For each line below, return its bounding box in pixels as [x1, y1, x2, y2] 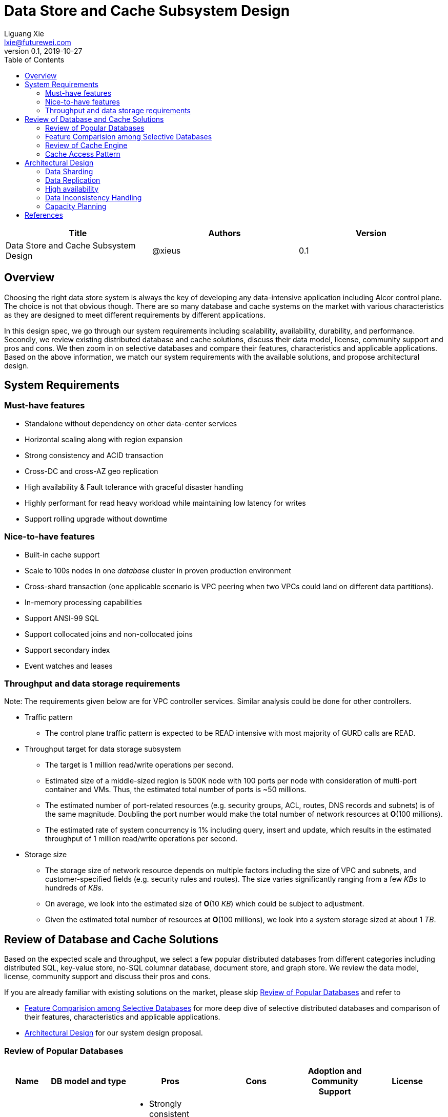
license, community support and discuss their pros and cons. [4, 972, 211, 981]
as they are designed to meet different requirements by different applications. [4, 310, 266, 319]
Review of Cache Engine [45, 140, 128, 150]
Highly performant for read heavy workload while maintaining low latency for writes [25, 498, 306, 507]
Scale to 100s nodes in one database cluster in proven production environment [25, 566, 291, 575]
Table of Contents [4, 55, 65, 64]
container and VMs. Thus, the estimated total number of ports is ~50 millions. [45, 785, 307, 794]
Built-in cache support [25, 550, 100, 559]
